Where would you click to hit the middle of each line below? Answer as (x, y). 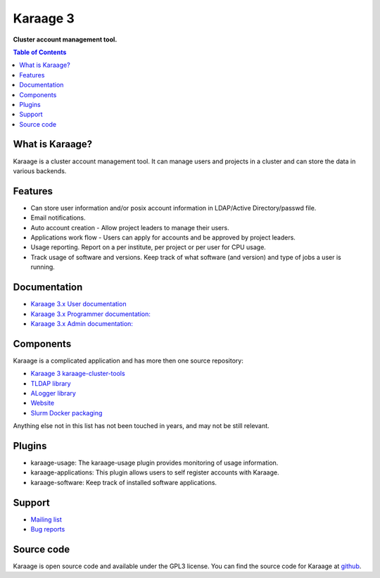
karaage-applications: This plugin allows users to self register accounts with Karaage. (155, 472)
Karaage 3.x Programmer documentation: (91, 314)
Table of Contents (40, 52)
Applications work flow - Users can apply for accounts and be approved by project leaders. (163, 238)
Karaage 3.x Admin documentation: (82, 323)
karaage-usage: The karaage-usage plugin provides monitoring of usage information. (154, 463)
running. (43, 267)
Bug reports (48, 529)
